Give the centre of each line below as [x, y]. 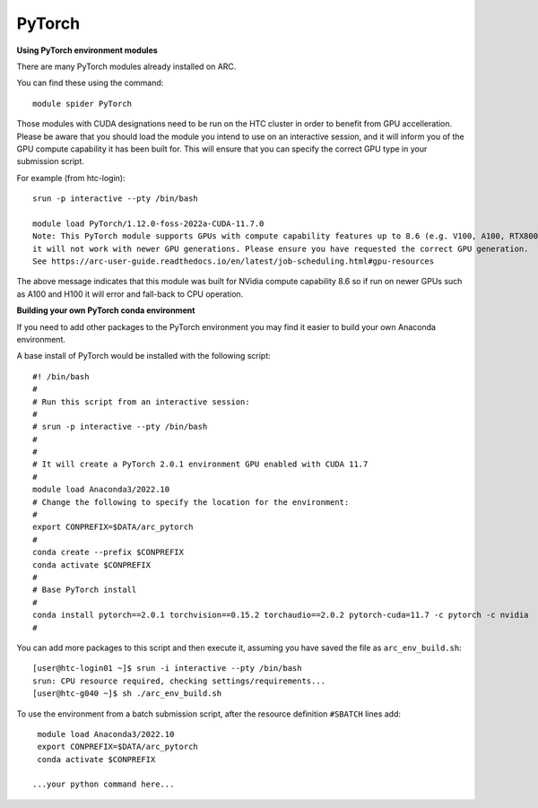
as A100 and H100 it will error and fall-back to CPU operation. [130, 294]
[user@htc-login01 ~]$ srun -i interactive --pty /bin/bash [167, 669]
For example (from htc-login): [71, 178]
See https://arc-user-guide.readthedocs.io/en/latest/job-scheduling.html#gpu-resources [234, 261]
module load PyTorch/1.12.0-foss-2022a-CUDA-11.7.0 [148, 223]
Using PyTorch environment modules [87, 50]
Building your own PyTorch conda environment [106, 310]
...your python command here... [104, 784]
